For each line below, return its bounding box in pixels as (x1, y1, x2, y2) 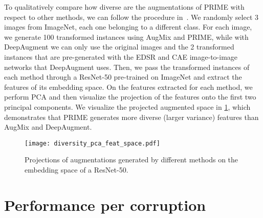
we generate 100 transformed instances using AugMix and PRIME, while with (4, 31, 249, 42)
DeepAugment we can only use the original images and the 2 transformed (4, 41, 234, 52)
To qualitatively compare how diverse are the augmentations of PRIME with (4, 2, 245, 12)
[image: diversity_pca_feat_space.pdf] (25, 139, 160, 147)
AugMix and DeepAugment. (4, 122, 92, 132)
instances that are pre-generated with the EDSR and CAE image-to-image (4, 51, 238, 62)
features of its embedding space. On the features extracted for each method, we (4, 81, 253, 92)
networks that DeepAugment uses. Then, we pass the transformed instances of (4, 61, 250, 72)
